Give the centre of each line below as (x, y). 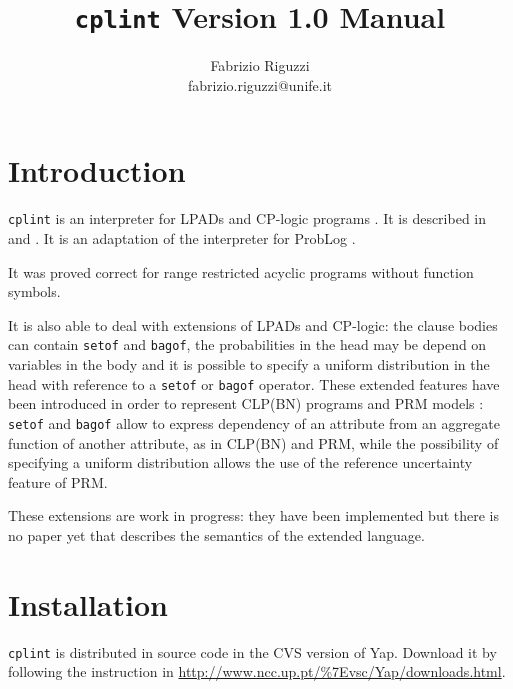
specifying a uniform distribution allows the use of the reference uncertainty (240, 462)
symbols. (34, 291)
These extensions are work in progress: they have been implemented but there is (253, 515)
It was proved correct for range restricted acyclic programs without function (241, 271)
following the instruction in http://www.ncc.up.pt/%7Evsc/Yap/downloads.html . (257, 671)
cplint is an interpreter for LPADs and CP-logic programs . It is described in (247, 218)
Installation (88, 603)
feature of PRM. (58, 481)
